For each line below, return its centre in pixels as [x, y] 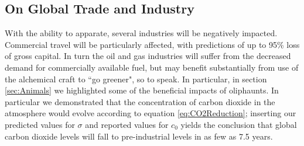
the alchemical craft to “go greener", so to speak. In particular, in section [136, 79]
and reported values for [127, 124]
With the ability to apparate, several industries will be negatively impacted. [141, 33]
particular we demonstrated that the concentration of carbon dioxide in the [140, 101]
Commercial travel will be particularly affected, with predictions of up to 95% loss [152, 44]
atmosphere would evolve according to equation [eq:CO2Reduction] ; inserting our [151, 113]
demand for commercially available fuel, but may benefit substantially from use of [152, 67]
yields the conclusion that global [239, 124]
